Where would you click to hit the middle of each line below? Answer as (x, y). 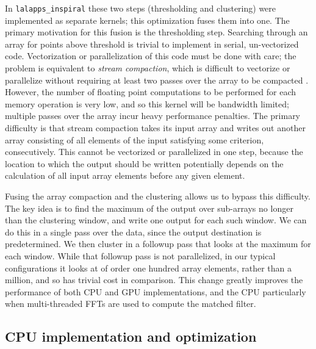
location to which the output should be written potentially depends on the (144, 163)
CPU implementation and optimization (131, 336)
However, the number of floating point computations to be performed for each (151, 92)
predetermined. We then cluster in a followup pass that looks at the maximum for (158, 244)
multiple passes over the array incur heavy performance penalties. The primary (153, 116)
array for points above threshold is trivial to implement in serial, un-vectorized (152, 44)
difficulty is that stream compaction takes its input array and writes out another (155, 128)
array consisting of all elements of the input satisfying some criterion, (135, 139)
